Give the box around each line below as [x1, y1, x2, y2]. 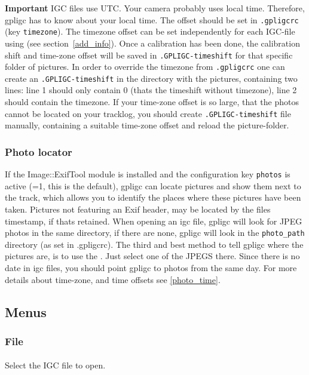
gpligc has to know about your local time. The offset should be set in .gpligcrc [5, 13, 299, 26]
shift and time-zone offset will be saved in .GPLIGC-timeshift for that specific [5, 48, 293, 61]
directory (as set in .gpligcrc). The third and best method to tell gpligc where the [5, 238, 304, 250]
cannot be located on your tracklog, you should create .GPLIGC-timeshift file [5, 107, 291, 119]
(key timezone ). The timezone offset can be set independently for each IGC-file [5, 25, 295, 38]
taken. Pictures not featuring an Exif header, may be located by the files [5, 202, 271, 215]
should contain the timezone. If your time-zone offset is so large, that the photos [5, 96, 299, 108]
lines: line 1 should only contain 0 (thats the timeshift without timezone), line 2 [5, 84, 297, 96]
